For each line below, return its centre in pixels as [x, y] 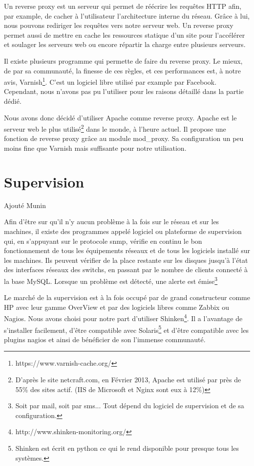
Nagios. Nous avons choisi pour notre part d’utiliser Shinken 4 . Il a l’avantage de [123, 317]
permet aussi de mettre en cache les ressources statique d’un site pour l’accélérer [125, 35]
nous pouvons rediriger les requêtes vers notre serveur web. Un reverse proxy [119, 25]
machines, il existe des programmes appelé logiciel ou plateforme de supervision [123, 231]
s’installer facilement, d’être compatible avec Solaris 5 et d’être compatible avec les [126, 329]
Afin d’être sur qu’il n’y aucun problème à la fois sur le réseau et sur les [112, 221]
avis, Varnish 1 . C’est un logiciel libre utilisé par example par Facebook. [110, 81]
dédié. [13, 101]
